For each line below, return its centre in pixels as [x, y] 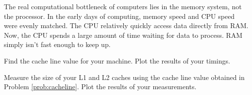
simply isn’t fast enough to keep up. [57, 44]
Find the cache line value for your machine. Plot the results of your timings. [117, 60]
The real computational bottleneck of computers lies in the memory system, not [123, 6]
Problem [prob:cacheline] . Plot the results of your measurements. [100, 87]
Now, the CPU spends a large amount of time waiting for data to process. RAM [123, 35]
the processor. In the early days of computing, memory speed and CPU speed [119, 16]
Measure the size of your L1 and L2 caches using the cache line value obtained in [124, 77]
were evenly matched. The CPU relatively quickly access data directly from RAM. [126, 25]
